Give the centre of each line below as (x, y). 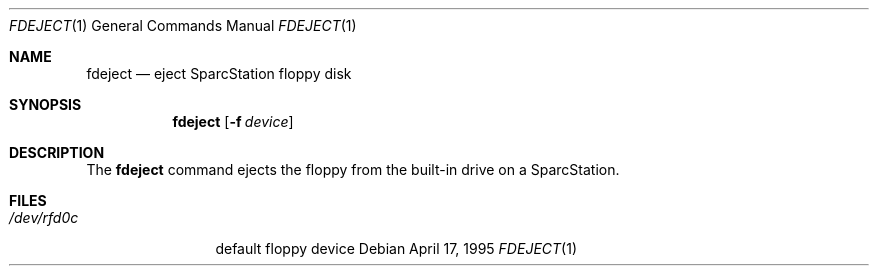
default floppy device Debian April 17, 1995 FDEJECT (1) (396, 248)
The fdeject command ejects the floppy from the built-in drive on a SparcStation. (353, 169)
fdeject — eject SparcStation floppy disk (219, 73)
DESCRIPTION (57, 152)
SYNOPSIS (45, 104)
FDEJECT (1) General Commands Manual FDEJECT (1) (183, 25)
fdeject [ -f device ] (233, 121)
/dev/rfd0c (44, 217)
